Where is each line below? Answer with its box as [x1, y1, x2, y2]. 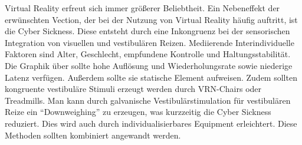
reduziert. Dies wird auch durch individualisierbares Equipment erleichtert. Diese [5, 117, 297, 129]
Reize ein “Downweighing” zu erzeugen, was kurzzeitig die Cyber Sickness [5, 106, 271, 118]
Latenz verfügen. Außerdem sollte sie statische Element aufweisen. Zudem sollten [5, 71, 297, 83]
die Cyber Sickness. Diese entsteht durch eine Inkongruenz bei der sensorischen [5, 25, 290, 37]
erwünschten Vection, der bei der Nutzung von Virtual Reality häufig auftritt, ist [5, 13, 298, 25]
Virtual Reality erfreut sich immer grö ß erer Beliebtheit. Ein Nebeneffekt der [5, 2, 280, 14]
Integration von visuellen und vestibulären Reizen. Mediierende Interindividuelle [5, 36, 294, 48]
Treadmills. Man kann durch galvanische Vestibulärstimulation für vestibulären [5, 94, 291, 106]
